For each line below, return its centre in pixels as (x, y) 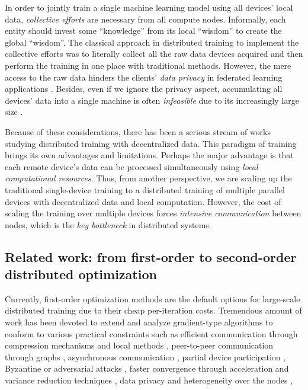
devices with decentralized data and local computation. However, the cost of (143, 201)
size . (14, 112)
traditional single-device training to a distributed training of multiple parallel (145, 189)
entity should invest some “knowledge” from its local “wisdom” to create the (143, 31)
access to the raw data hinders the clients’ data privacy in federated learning (144, 77)
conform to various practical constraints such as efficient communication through (151, 333)
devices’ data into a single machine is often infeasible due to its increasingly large (152, 100)
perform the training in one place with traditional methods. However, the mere (148, 65)
